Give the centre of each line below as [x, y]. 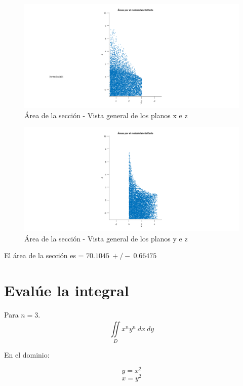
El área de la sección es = [44, 255]
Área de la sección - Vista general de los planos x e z [106, 115]
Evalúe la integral [67, 290]
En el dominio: [27, 354]
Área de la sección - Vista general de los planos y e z [106, 238]
